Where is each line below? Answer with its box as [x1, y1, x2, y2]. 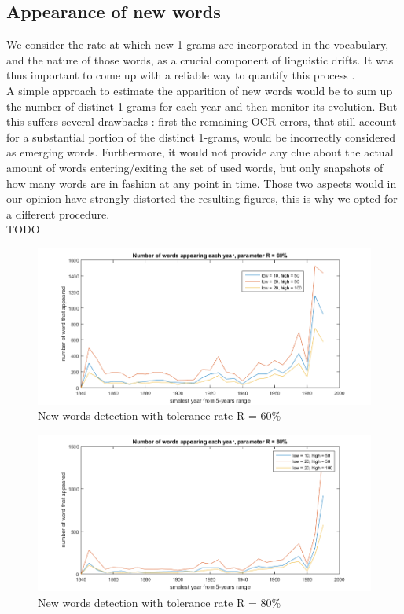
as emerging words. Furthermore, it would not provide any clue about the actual [6, 144, 394, 160]
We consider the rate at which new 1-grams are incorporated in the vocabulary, [6, 36, 389, 53]
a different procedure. [6, 205, 110, 222]
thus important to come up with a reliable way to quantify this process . [6, 67, 355, 83]
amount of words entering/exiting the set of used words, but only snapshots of [6, 159, 384, 175]
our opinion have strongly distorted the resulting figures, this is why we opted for [6, 190, 398, 207]
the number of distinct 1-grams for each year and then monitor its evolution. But [6, 97, 398, 114]
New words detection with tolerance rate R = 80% [38, 594, 281, 610]
